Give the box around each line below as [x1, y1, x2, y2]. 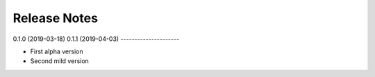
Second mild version [30, 57, 90, 65]
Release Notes [12, 10, 99, 26]
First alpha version [30, 47, 83, 55]
